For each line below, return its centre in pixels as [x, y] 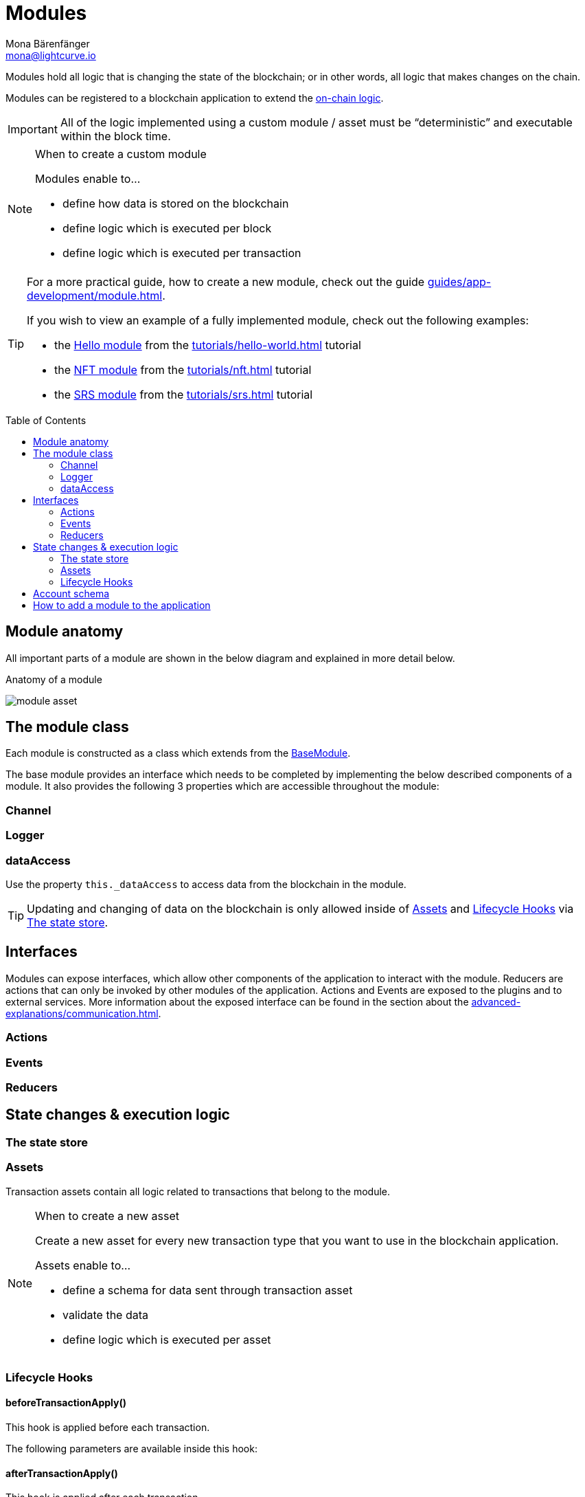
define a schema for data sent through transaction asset [208, 1290]
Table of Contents [46, 420]
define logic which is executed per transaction [182, 253]
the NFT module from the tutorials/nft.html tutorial [183, 369]
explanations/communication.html [82, 1013]
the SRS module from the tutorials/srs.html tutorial [184, 394]
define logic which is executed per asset [167, 1339]
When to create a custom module [121, 154]
